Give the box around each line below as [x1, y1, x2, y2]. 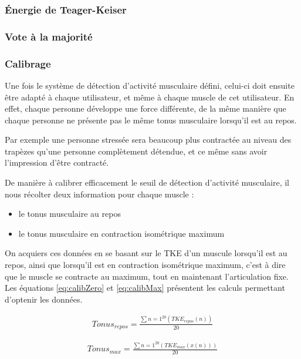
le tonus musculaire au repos [18, 207, 121, 220]
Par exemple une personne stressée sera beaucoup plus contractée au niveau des [5, 133, 292, 146]
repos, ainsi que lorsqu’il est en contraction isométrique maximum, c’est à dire [5, 259, 286, 271]
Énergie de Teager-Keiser [5, 2, 127, 16]
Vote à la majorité [5, 29, 93, 43]
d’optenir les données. [5, 293, 83, 305]
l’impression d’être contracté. [5, 156, 109, 169]
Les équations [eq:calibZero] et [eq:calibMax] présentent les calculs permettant [5, 281, 285, 294]
